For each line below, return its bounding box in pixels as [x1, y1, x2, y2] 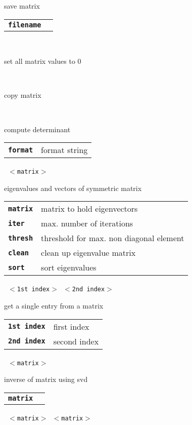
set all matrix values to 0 [4, 56, 81, 66]
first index [53, 320, 89, 332]
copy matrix [4, 90, 41, 100]
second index [53, 335, 99, 347]
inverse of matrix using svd [4, 374, 88, 384]
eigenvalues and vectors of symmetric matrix [4, 182, 142, 193]
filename [8, 20, 41, 29]
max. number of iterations [41, 217, 133, 229]
